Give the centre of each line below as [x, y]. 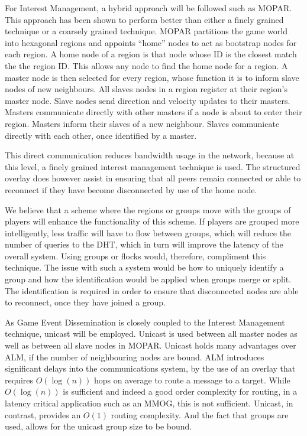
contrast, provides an [43, 414]
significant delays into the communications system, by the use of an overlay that [150, 368]
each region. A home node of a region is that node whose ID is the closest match [151, 54]
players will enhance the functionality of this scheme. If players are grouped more [152, 221]
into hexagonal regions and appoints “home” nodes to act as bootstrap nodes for [151, 42]
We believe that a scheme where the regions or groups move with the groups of [148, 209]
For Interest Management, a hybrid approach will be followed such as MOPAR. [148, 8]
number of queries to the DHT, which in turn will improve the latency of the [144, 244]
